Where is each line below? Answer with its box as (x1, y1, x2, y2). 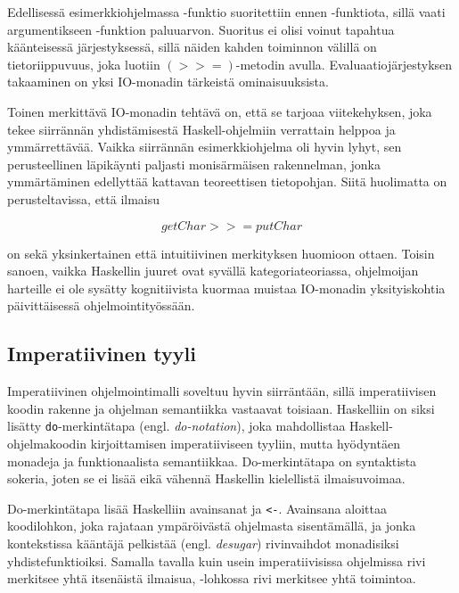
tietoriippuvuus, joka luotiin (7, 54, 160, 73)
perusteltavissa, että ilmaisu (7, 189, 160, 208)
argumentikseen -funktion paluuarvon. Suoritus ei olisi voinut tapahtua (7, 20, 395, 38)
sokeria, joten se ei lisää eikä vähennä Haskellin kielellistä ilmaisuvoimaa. (7, 469, 406, 488)
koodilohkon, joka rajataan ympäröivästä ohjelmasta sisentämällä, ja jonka (7, 516, 416, 535)
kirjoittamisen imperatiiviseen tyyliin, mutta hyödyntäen (90, 433, 400, 452)
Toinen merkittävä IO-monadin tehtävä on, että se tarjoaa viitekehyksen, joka (7, 102, 432, 120)
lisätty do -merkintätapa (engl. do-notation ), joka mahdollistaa (7, 416, 346, 435)
